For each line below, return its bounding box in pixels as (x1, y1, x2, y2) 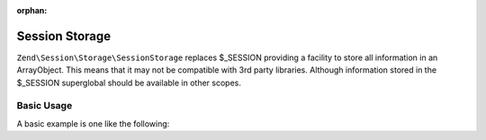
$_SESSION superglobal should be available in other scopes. (16, 77, 242, 88)
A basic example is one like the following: (16, 118, 170, 129)
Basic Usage (16, 100, 73, 112)
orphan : (16, 5, 48, 15)
